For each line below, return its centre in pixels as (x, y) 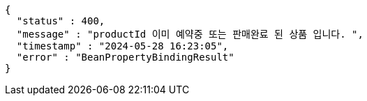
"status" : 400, (61, 21)
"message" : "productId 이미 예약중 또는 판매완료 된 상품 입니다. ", (190, 34)
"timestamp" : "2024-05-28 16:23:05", (122, 46)
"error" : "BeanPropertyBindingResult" (125, 57)
